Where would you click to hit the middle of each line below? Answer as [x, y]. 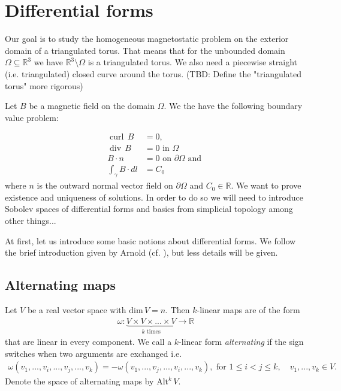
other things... [31, 220]
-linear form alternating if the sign [241, 342]
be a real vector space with [77, 309]
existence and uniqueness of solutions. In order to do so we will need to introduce [154, 197]
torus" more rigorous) [44, 85]
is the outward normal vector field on [105, 185]
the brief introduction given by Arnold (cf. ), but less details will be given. [141, 252]
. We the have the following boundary [233, 106]
